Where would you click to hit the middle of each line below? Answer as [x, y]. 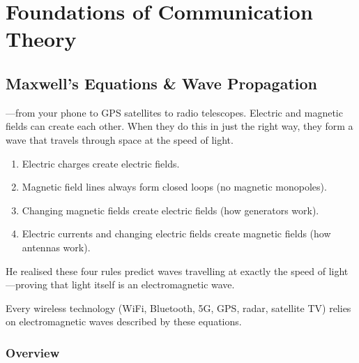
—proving [26, 284]
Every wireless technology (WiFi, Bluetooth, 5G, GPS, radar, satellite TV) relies [178, 308]
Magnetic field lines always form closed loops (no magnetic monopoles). [174, 187]
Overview [33, 352]
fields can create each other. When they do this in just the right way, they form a [179, 126]
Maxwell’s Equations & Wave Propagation [161, 83]
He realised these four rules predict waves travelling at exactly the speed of [166, 271]
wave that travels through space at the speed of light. [120, 139]
